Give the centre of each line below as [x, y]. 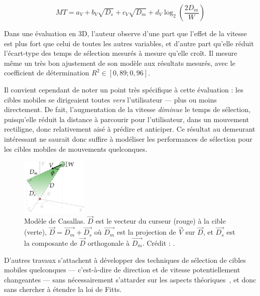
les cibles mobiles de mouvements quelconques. [76, 149]
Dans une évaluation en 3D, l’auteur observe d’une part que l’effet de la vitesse [125, 33]
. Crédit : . [159, 242]
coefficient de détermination [47, 73]
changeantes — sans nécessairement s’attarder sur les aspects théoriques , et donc [130, 279]
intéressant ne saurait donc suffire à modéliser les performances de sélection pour [128, 138]
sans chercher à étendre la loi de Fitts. [63, 289]
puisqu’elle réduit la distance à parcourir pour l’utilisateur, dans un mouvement [126, 119]
